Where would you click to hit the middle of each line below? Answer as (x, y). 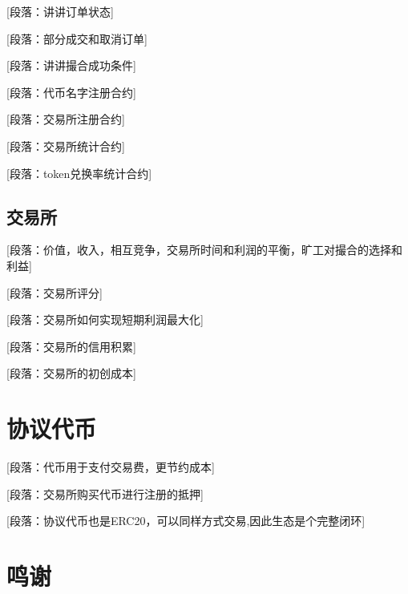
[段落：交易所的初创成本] (71, 373)
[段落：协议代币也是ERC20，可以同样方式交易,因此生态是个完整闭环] (186, 521)
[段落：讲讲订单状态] (60, 11)
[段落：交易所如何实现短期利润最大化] (105, 319)
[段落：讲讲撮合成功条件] (71, 65)
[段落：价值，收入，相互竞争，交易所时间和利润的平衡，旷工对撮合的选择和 (204, 250)
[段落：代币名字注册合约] (71, 92)
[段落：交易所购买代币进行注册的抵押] (105, 493)
